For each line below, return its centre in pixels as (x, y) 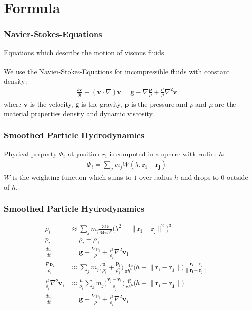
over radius (156, 177)
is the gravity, (102, 104)
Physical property (30, 153)
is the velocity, (51, 104)
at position (84, 153)
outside (237, 177)
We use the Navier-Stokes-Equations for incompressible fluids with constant (117, 71)
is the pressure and (159, 104)
